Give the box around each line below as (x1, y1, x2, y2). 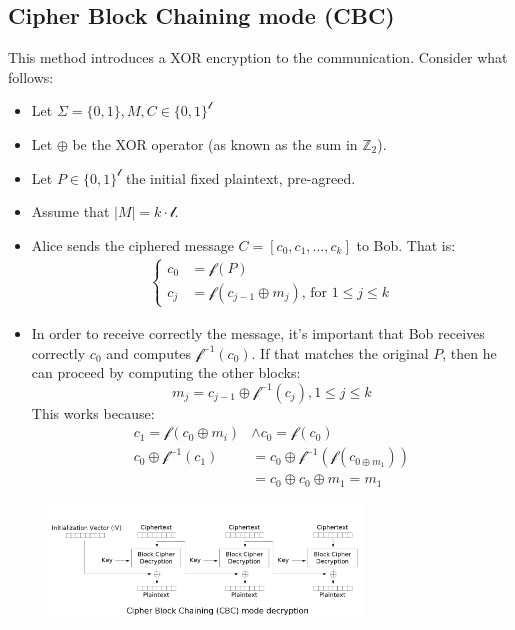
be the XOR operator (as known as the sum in (72, 133, 358, 154)
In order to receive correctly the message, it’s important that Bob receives (31, 322, 485, 343)
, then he (442, 342, 497, 363)
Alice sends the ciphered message (31, 234, 234, 255)
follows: (8, 66, 54, 87)
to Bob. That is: (356, 234, 456, 255)
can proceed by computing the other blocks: (31, 362, 301, 383)
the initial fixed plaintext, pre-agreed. (125, 167, 356, 188)
